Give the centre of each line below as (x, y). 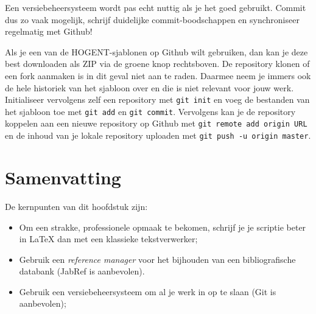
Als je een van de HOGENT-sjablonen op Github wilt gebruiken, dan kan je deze (156, 51)
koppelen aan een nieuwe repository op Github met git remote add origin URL (156, 123)
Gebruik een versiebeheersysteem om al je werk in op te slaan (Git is (148, 291)
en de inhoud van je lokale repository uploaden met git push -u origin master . (158, 135)
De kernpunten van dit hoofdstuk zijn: (76, 206)
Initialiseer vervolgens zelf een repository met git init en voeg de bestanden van (157, 99)
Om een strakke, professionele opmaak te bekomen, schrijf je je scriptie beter (163, 227)
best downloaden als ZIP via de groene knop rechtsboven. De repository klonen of (157, 64)
